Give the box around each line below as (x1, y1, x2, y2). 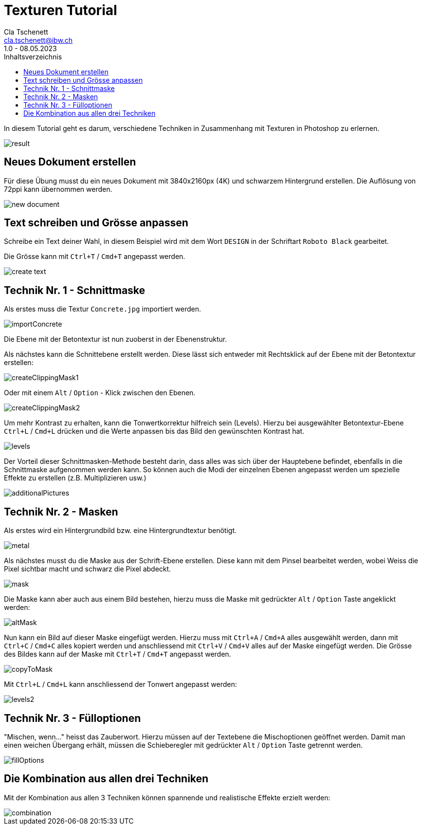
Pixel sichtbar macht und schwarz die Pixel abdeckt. (4, 565, 171, 573)
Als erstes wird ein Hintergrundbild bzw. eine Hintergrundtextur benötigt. (4, 526, 237, 535)
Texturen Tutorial (4, 2, 117, 18)
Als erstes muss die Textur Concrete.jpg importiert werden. (4, 305, 202, 313)
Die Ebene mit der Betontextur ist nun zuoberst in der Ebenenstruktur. (4, 335, 227, 344)
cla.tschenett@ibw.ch (4, 36, 73, 44)
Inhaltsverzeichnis (4, 52, 62, 61)
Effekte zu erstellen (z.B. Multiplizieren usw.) (4, 474, 147, 482)
